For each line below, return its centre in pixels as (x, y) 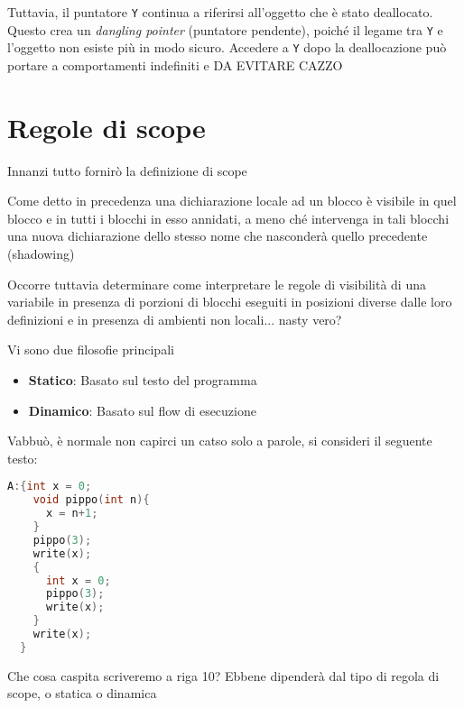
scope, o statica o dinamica (82, 693)
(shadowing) (41, 254)
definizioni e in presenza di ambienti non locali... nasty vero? (175, 319)
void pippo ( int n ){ (91, 500)
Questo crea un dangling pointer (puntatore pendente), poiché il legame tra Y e (225, 29)
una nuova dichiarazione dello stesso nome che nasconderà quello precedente (218, 236)
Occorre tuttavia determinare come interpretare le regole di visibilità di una (217, 284)
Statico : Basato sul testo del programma (143, 380)
